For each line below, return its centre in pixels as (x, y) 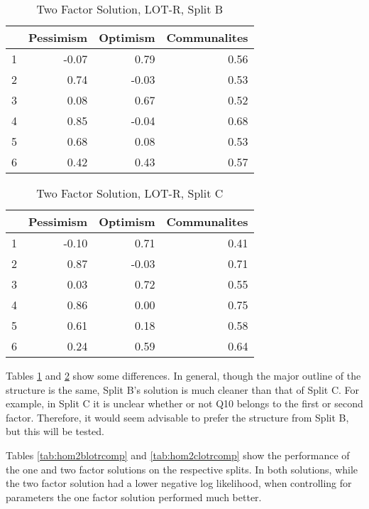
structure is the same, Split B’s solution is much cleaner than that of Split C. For (183, 389)
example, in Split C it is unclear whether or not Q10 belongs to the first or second (184, 403)
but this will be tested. (55, 431)
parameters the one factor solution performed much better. (134, 497)
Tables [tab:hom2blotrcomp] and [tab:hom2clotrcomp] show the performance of (178, 455)
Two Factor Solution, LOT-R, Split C (130, 193)
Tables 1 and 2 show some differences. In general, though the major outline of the (183, 375)
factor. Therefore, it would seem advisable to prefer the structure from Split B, (177, 417)
